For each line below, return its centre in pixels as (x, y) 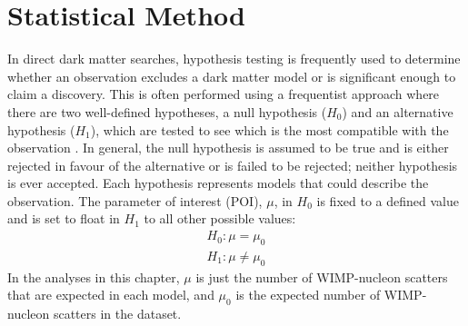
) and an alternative (398, 111)
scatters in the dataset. (117, 314)
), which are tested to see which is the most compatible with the (269, 129)
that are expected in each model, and (111, 295)
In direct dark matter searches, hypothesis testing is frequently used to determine (234, 59)
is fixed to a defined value (388, 200)
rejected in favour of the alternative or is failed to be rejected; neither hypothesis (233, 165)
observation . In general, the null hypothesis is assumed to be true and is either (228, 148)
